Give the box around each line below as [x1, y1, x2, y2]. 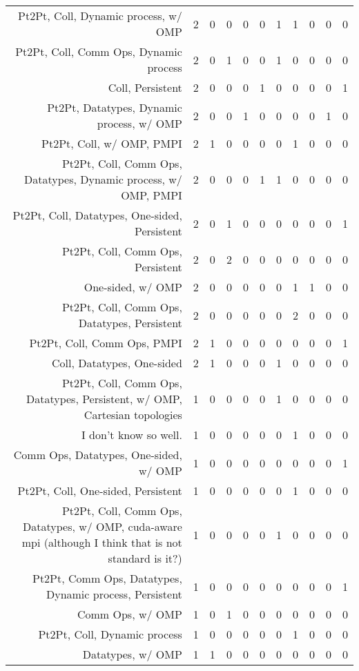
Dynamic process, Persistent [46, 586, 182, 602]
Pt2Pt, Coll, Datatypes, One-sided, [12, 207, 182, 223]
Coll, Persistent [108, 79, 182, 95]
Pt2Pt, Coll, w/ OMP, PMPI [41, 135, 182, 151]
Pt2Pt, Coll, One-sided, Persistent [17, 483, 182, 498]
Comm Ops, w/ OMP [77, 606, 182, 622]
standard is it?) [108, 550, 182, 566]
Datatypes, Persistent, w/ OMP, [26, 391, 182, 407]
